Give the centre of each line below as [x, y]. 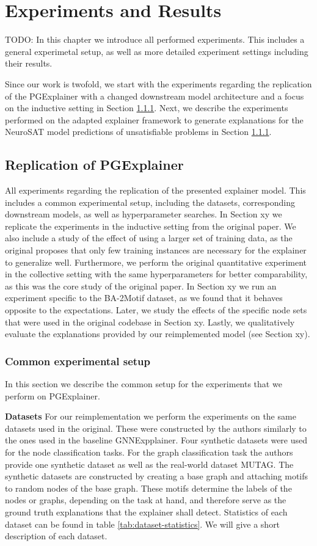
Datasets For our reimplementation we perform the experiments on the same [151, 416]
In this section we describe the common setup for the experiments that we [144, 384]
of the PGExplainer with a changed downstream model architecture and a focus [155, 96]
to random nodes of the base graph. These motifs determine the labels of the [148, 488]
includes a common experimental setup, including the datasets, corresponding [150, 202]
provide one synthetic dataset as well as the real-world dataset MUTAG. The [149, 464]
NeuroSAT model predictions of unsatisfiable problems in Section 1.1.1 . [138, 132]
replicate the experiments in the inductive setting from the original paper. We [151, 226]
